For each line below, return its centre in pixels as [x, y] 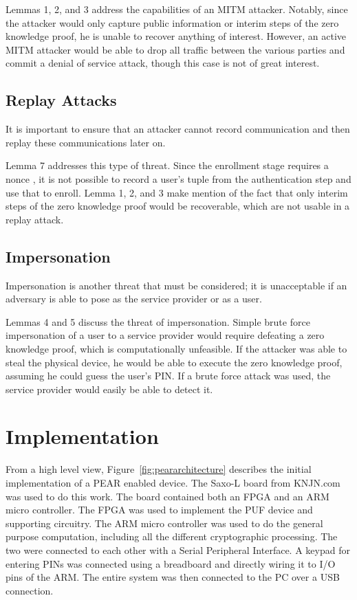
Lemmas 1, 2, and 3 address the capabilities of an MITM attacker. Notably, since [177, 9]
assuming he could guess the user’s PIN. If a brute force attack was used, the [168, 376]
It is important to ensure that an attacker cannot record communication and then [178, 129]
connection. [30, 590]
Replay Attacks [61, 100]
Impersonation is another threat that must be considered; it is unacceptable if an [176, 285]
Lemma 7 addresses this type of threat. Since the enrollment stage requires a [167, 165]
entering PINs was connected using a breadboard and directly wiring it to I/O [171, 563]
